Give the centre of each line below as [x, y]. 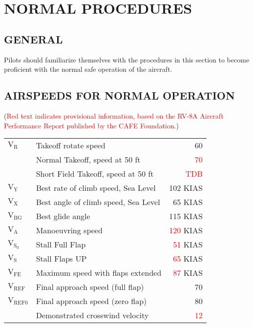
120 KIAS [186, 230]
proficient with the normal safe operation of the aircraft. [88, 69]
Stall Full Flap [61, 245]
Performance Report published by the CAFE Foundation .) [91, 125]
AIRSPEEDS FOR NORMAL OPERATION [119, 95]
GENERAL [33, 39]
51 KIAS [188, 245]
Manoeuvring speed [69, 230]
